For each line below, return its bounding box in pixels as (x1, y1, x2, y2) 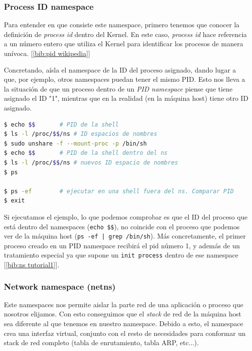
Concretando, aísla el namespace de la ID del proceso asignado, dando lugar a (4, 64, 236, 74)
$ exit (4, 197, 25, 204)
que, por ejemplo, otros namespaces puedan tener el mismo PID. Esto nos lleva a (4, 74, 245, 84)
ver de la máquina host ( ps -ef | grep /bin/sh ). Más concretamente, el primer (4, 231, 246, 241)
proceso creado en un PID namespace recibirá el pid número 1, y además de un (4, 240, 240, 250)
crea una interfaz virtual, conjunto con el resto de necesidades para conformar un (4, 328, 246, 338)
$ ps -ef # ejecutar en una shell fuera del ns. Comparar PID (4, 187, 234, 195)
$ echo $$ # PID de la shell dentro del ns (4, 149, 168, 157)
